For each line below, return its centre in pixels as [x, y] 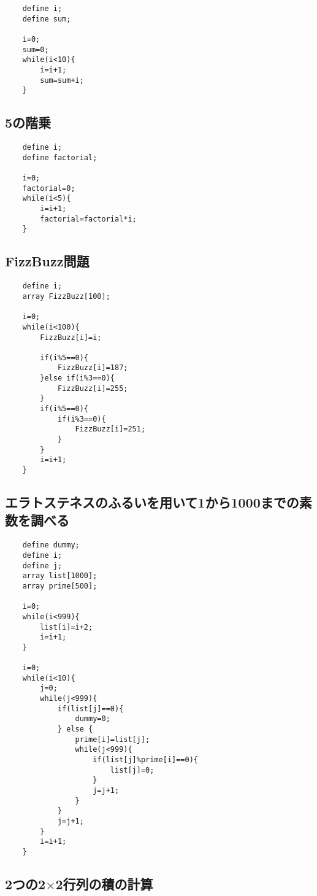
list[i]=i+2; [67, 627]
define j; [42, 566]
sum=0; [36, 49]
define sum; [47, 19]
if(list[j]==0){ [90, 709]
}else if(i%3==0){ [77, 378]
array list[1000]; [60, 576]
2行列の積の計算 [104, 884]
